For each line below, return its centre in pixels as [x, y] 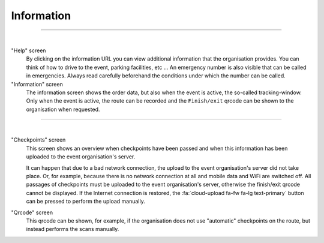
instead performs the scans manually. [73, 229]
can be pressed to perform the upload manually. [85, 202]
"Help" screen [28, 50]
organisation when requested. [63, 109]
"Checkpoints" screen [38, 140]
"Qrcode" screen [32, 212]
